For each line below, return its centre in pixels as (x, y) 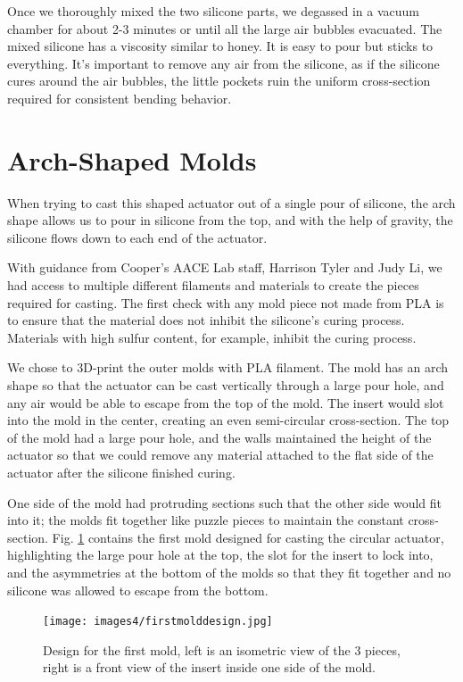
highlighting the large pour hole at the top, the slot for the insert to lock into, (220, 555)
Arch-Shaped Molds (132, 159)
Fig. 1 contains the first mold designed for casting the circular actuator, (248, 537)
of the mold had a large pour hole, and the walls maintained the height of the (219, 437)
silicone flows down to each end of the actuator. (137, 237)
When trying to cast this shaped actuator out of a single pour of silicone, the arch (231, 202)
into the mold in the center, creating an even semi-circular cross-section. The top (228, 420)
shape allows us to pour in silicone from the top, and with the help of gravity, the (230, 220)
